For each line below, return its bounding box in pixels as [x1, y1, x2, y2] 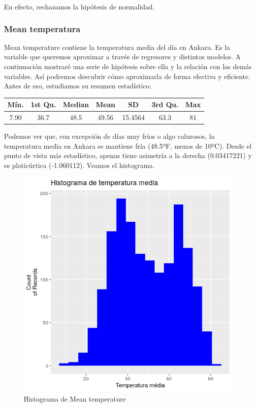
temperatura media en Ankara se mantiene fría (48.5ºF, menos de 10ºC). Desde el [4, 140, 252, 151]
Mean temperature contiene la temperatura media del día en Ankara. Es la [4, 41, 230, 52]
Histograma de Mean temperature [24, 393, 126, 404]
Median [63, 99, 89, 110]
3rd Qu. [151, 99, 179, 110]
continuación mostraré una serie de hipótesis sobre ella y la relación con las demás [4, 61, 252, 71]
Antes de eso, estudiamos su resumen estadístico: [4, 81, 152, 91]
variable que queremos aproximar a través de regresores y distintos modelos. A [4, 51, 241, 62]
